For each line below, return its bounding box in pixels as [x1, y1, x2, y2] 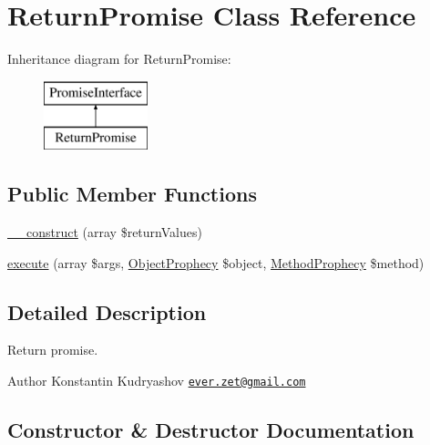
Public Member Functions [7, 180, 257, 208]
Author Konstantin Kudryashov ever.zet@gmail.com [7, 371, 306, 390]
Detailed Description [7, 297, 207, 326]
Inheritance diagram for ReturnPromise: [7, 49, 231, 68]
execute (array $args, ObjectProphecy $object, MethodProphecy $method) [7, 253, 425, 272]
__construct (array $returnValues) [7, 222, 202, 242]
